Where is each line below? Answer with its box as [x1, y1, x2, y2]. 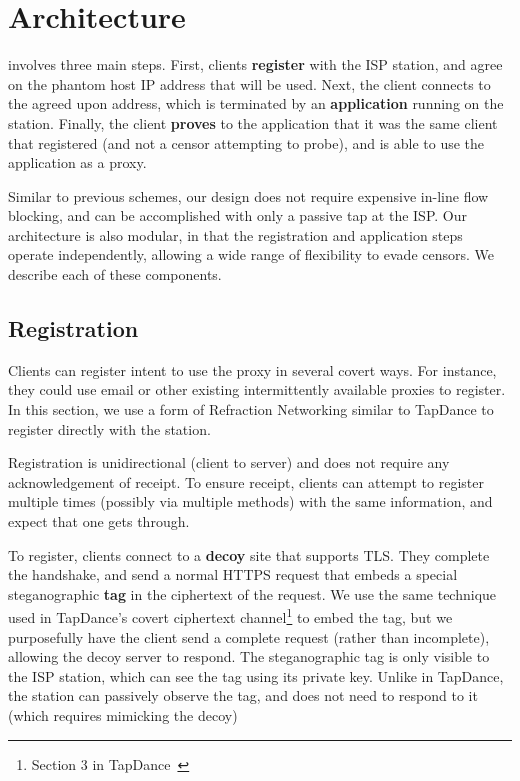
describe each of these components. [8, 264, 222, 285]
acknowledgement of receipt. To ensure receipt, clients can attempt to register [8, 471, 484, 492]
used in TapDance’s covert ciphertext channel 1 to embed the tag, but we [8, 604, 453, 628]
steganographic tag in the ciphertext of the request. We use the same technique [8, 583, 497, 604]
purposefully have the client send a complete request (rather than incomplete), [8, 626, 490, 647]
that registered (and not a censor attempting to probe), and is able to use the [8, 132, 485, 153]
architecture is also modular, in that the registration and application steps [8, 224, 463, 245]
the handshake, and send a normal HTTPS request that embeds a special [8, 564, 458, 585]
